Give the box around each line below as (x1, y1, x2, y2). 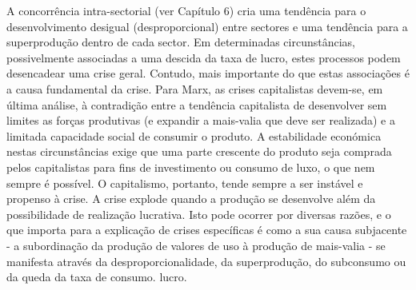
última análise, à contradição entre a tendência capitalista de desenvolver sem (6, 96, 387, 113)
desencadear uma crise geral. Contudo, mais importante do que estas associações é (6, 65, 410, 81)
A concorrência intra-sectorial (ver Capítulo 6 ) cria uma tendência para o (6, 2, 366, 18)
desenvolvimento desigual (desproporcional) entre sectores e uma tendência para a (6, 18, 408, 34)
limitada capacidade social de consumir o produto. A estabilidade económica (6, 127, 382, 144)
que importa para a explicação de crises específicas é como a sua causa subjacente (6, 221, 407, 238)
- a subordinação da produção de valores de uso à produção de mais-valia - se (6, 236, 386, 253)
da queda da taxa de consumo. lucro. (6, 268, 187, 285)
